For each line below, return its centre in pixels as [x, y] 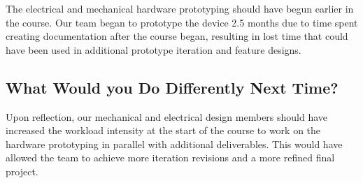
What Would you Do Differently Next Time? [172, 87]
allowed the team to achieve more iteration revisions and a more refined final [170, 158]
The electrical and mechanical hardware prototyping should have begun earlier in [180, 8]
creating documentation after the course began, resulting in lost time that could [177, 36]
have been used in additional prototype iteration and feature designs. [154, 49]
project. [22, 171]
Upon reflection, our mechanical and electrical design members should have [167, 116]
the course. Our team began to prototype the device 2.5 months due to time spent [182, 22]
